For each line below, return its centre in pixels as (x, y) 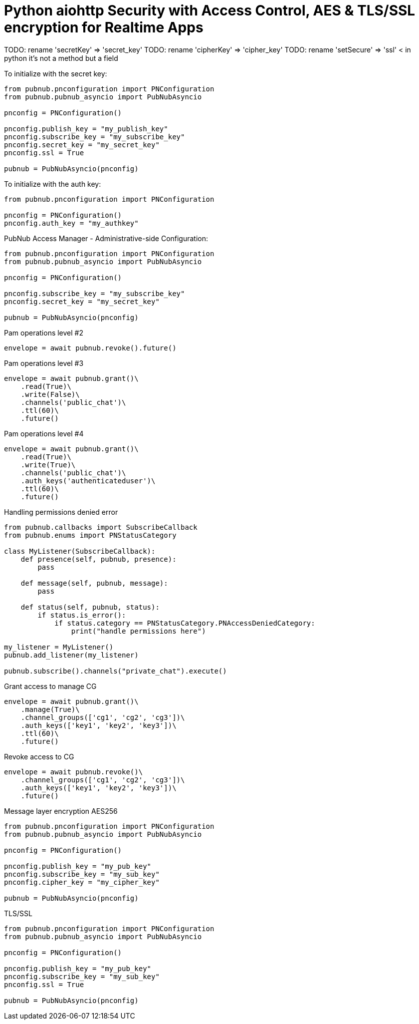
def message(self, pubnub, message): (94, 583)
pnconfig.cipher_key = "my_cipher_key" (82, 882)
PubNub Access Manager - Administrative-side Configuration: (106, 238)
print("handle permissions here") (138, 631)
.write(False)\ (50, 394)
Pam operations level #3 (44, 363)
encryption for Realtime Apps (104, 27)
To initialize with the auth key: (53, 184)
